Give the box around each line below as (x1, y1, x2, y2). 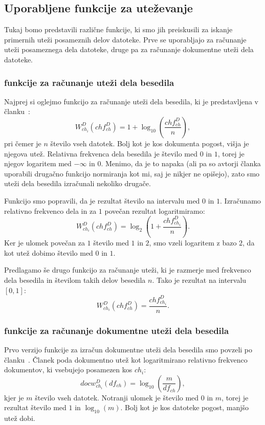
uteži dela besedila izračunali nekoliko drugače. (4, 178, 151, 189)
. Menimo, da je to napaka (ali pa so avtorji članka (101, 158, 261, 169)
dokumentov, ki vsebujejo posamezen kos (4, 364, 132, 375)
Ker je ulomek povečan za (4, 237, 85, 248)
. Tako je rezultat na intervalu (152, 275, 247, 285)
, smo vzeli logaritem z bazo (149, 237, 237, 248)
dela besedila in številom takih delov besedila (4, 275, 146, 285)
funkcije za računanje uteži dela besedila (4, 76, 174, 88)
